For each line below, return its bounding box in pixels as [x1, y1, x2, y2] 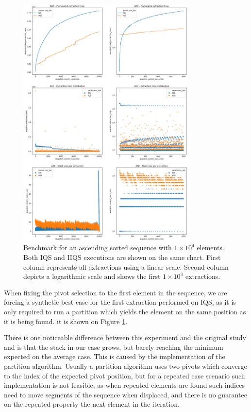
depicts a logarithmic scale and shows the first [23, 271, 161, 281]
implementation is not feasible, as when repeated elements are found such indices [4, 380, 245, 390]
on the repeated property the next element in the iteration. [4, 399, 180, 409]
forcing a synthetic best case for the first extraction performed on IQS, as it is [4, 297, 236, 307]
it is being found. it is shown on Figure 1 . [4, 316, 128, 326]
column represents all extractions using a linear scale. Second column [23, 261, 229, 272]
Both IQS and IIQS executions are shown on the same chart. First [23, 252, 221, 262]
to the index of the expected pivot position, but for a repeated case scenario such [4, 370, 245, 380]
